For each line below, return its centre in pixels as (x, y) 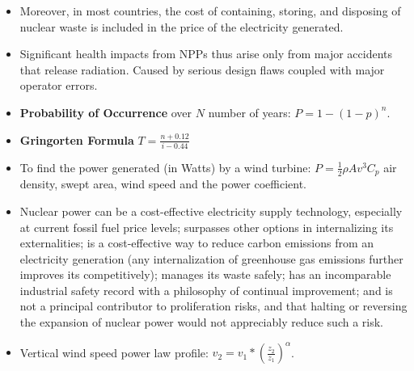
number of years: (249, 112)
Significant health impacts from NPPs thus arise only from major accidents (206, 54)
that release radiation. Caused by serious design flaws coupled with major (202, 69)
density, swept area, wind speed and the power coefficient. (163, 184)
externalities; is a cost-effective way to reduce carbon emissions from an (197, 243)
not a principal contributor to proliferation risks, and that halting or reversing (213, 306)
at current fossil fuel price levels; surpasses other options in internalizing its (207, 227)
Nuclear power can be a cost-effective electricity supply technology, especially (211, 211)
